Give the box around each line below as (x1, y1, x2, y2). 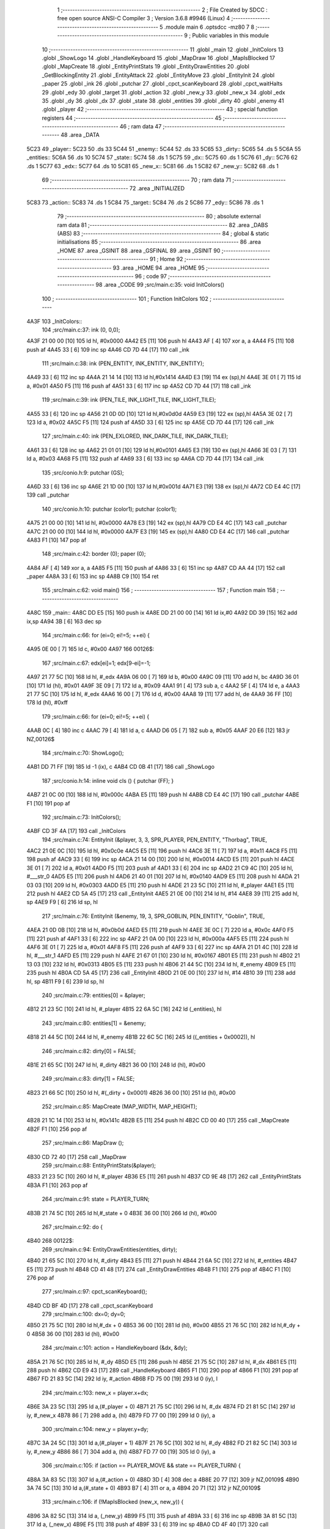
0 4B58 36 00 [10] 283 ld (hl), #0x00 (26, 1330, 119, 1338)
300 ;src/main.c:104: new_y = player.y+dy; (42, 1426, 149, 1432)
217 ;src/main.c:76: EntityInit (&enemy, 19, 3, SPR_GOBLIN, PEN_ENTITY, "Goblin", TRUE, (42, 912, 265, 920)
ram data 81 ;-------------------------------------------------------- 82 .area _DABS (57, 221, 268, 229)
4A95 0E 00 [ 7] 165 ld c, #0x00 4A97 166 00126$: (26, 645, 155, 653)
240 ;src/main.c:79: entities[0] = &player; (42, 991, 146, 999)
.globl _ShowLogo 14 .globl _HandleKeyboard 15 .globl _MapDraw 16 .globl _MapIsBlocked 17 (42, 54, 275, 61)
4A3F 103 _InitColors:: (26, 317, 82, 325)
